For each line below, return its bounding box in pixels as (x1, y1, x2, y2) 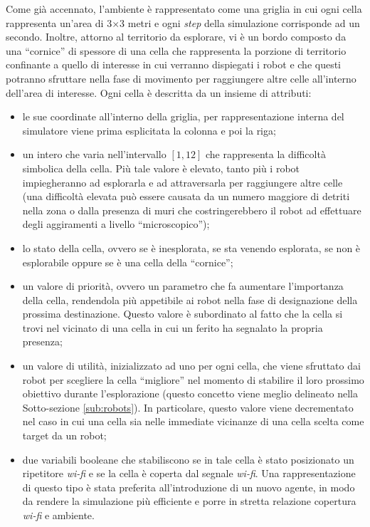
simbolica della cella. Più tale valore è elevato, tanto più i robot (22, 160, 300, 175)
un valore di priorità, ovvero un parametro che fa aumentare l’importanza (22, 278, 344, 293)
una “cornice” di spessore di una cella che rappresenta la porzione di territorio (6, 43, 347, 58)
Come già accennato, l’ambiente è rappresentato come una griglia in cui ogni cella (6, 1, 362, 16)
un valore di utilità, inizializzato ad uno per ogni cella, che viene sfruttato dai (22, 358, 361, 373)
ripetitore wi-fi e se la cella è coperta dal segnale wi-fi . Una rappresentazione (22, 466, 356, 481)
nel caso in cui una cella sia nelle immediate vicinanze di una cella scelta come (22, 414, 364, 429)
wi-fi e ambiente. (22, 508, 95, 522)
